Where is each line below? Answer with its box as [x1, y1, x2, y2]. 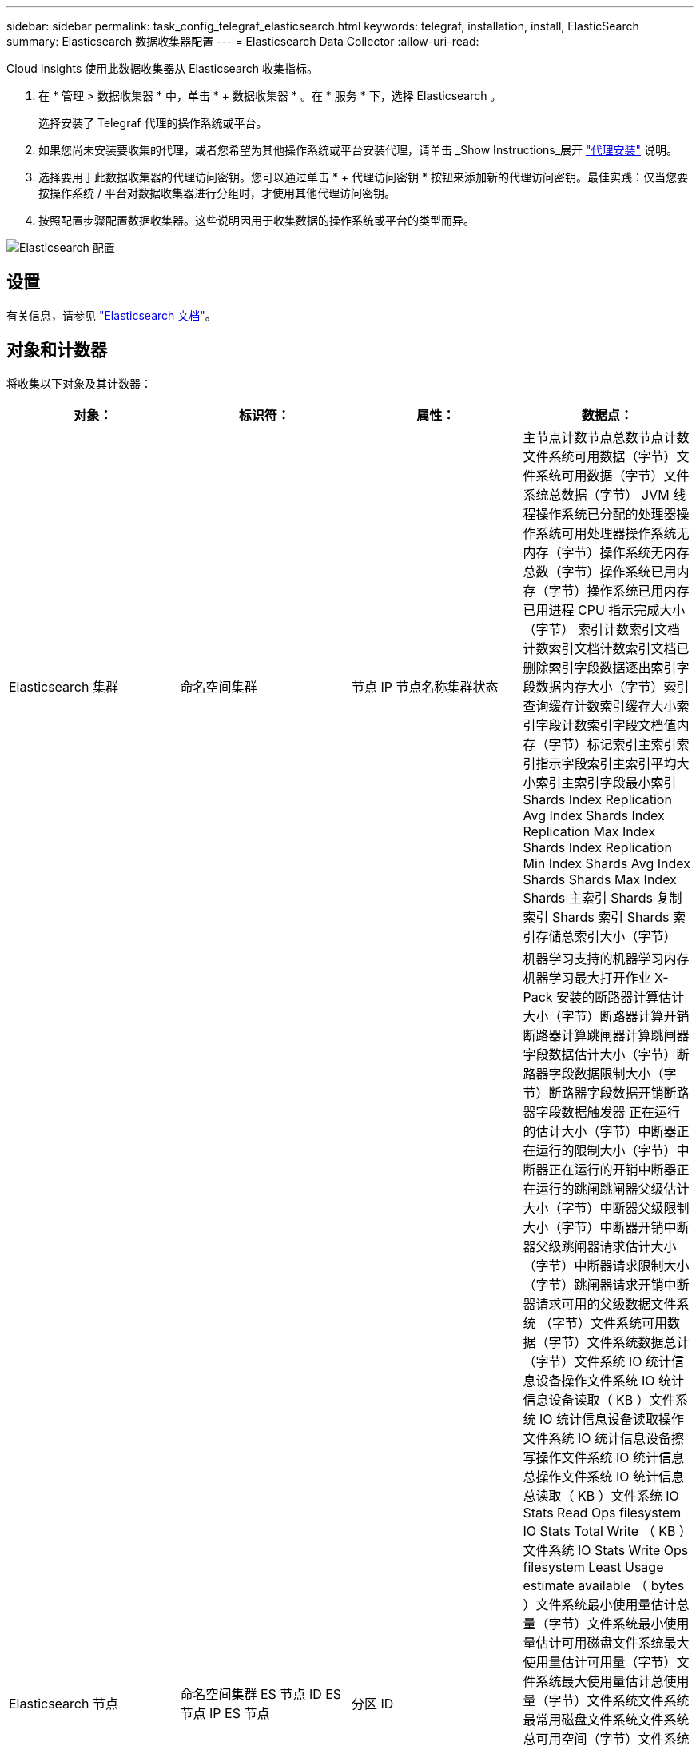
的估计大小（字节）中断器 [523, 1122, 677, 1139]
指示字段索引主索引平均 [535, 755, 677, 771]
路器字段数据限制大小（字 [523, 1065, 677, 1082]
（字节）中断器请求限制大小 [523, 1257, 690, 1274]
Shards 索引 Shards [552, 908, 670, 925]
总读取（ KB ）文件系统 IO [523, 1487, 679, 1504]
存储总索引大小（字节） [535, 927, 677, 944]
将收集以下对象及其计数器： [6, 376, 152, 390]
